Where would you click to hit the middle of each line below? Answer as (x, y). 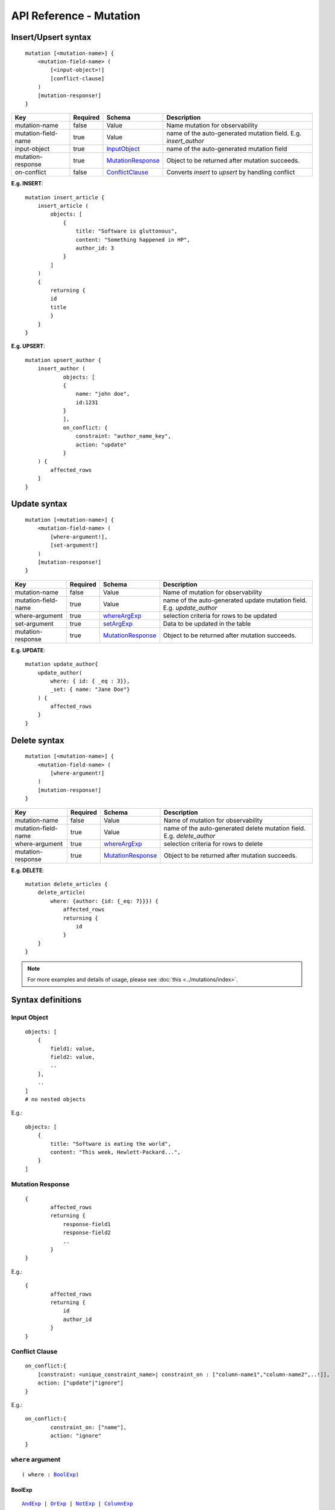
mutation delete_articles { (66, 884)
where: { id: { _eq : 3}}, (90, 681)
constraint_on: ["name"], (89, 1427)
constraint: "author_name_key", (124, 436)
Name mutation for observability (212, 126)
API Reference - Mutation (76, 16)
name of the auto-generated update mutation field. (235, 600)
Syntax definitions (46, 1000)
